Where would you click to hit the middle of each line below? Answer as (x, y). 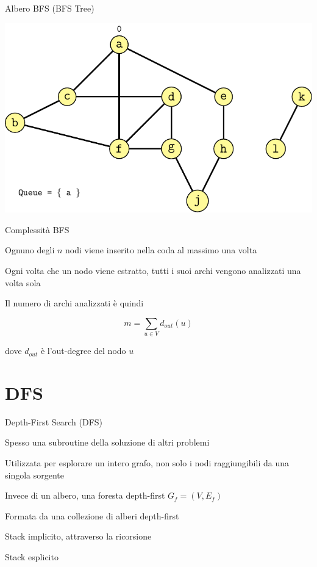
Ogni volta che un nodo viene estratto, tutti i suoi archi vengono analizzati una (153, 271)
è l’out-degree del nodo (83, 351)
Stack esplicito (32, 557)
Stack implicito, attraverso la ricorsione (78, 536)
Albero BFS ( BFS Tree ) (50, 8)
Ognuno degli (30, 250)
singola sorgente (35, 475)
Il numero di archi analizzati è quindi (74, 303)
